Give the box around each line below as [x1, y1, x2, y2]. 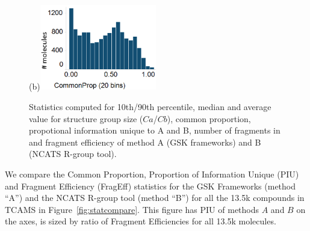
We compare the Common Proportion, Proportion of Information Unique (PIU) [5, 167, 299, 180]
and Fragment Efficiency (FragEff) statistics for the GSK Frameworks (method [5, 179, 296, 192]
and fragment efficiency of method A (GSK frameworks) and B [29, 135, 261, 148]
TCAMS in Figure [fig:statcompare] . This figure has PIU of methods [5, 203, 259, 215]
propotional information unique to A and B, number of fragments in [29, 124, 281, 137]
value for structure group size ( [29, 112, 143, 125]
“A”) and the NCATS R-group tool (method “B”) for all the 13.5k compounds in [5, 191, 305, 204]
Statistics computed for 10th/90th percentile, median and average [29, 100, 271, 112]
